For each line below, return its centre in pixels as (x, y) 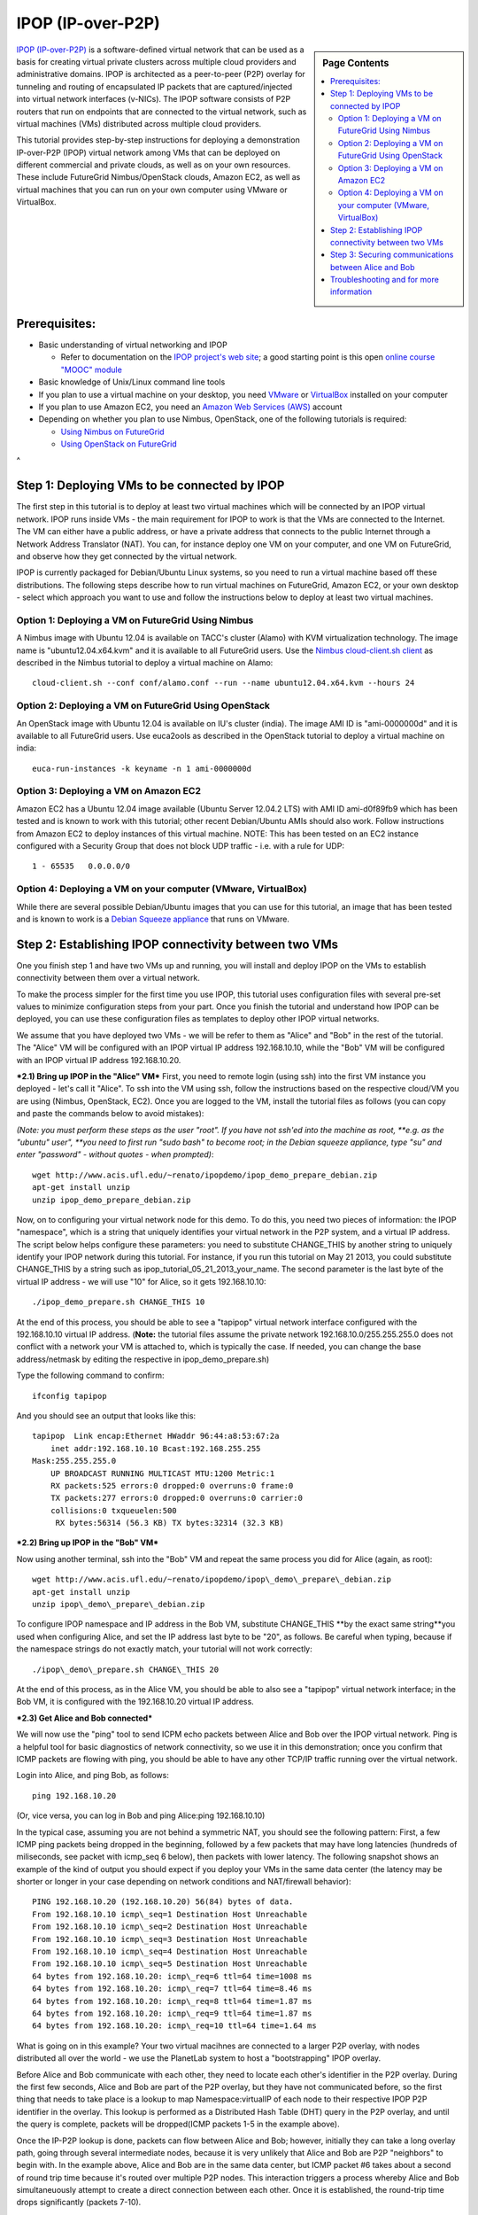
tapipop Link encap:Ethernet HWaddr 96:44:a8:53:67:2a (156, 1436)
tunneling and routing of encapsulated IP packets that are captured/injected (154, 86)
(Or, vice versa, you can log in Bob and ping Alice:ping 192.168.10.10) (141, 1815)
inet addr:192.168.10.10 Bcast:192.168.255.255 (155, 1448)
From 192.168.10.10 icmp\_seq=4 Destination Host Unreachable (170, 1952)
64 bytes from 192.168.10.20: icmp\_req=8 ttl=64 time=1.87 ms (172, 2001)
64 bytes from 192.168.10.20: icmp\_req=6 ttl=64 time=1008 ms (172, 1976)
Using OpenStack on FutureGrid (119, 444)
